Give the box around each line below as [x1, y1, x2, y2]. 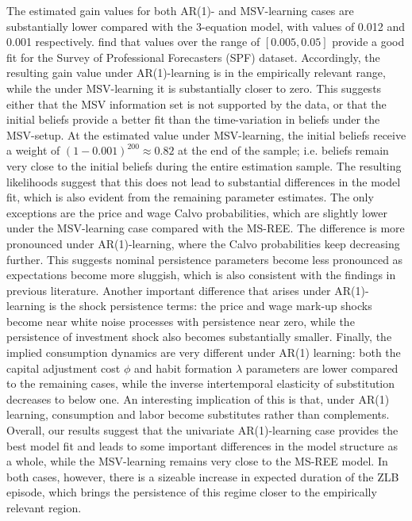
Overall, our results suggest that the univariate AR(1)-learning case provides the [6, 422, 399, 439]
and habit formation [133, 359, 233, 376]
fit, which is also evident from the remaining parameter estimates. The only [6, 189, 374, 205]
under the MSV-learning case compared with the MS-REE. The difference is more [6, 220, 405, 236]
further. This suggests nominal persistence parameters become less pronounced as [6, 251, 403, 267]
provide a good [332, 33, 405, 50]
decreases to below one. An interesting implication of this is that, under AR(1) [6, 390, 390, 407]
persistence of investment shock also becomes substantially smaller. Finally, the [6, 328, 392, 345]
